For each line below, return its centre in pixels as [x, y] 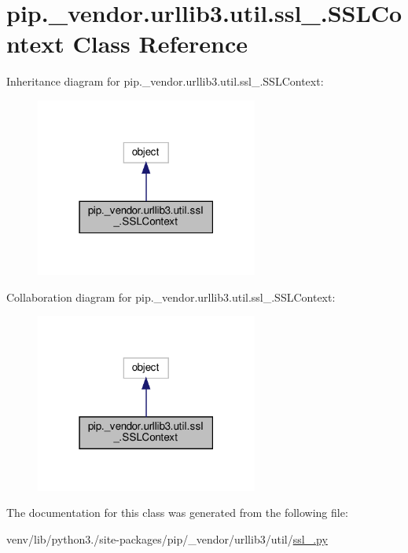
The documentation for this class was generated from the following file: [177, 513]
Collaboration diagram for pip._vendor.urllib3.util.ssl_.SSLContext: [171, 297]
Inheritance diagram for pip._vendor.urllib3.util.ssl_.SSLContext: [165, 81]
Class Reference [160, 44]
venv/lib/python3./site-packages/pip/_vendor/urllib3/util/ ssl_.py [167, 538]
